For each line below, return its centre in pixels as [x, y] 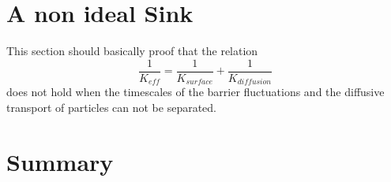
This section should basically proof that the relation [132, 51]
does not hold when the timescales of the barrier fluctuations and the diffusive [195, 92]
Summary [60, 161]
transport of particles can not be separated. [112, 107]
